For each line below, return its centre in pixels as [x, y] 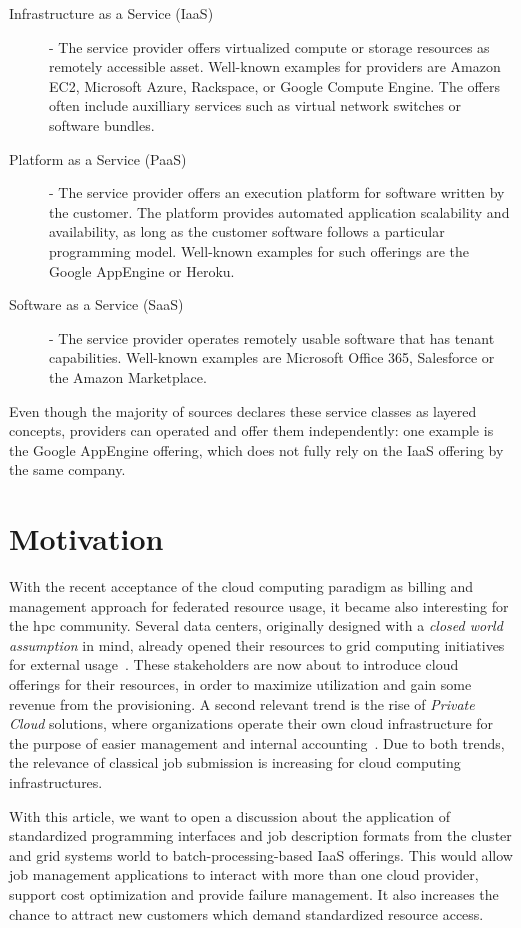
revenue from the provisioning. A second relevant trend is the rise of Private [242, 703]
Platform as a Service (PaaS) [98, 158]
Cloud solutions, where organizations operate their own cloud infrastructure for [251, 723]
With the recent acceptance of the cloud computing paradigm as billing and [241, 586]
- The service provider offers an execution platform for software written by [277, 192]
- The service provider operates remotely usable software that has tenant [272, 337]
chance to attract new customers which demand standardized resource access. [246, 913]
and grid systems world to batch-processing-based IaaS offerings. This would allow [261, 854]
